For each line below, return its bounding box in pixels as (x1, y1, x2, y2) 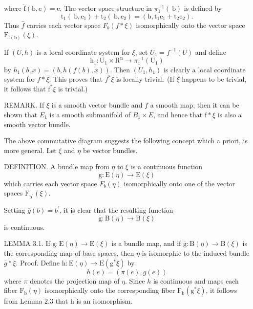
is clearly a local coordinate (163, 64, 246, 74)
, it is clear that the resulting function (59, 205, 173, 215)
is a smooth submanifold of (49, 109, 131, 119)
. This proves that (49, 74, 103, 84)
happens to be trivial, (182, 74, 247, 84)
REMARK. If (4, 100, 44, 110)
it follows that (4, 83, 46, 93)
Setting (4, 205, 25, 215)
